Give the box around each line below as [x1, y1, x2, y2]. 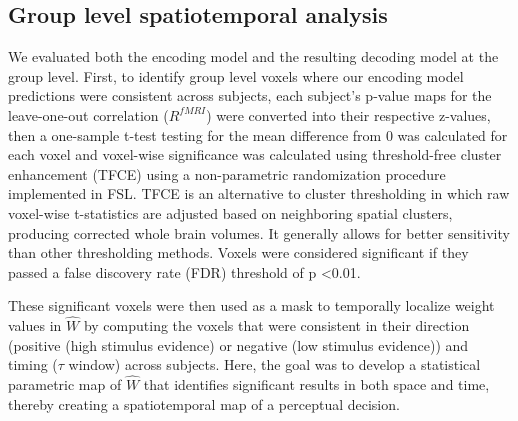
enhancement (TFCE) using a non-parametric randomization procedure [8, 163, 446, 184]
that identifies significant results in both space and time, [143, 374, 490, 395]
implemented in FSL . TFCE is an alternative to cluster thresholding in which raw [8, 183, 510, 204]
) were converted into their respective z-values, [206, 104, 491, 125]
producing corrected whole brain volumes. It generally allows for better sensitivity [8, 222, 510, 243]
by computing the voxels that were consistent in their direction [83, 315, 470, 336]
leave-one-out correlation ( [8, 104, 169, 125]
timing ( [8, 354, 58, 375]
